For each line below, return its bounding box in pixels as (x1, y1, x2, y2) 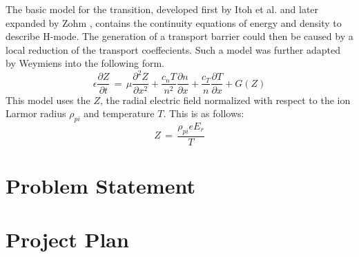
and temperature (84, 106, 155, 121)
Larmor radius (6, 106, 66, 121)
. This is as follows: (163, 106, 244, 121)
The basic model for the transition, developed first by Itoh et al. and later (6, 2, 319, 16)
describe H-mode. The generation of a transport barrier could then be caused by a (6, 29, 353, 43)
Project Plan (6, 225, 129, 254)
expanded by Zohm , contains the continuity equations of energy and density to (6, 15, 342, 30)
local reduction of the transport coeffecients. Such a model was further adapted (6, 42, 340, 56)
